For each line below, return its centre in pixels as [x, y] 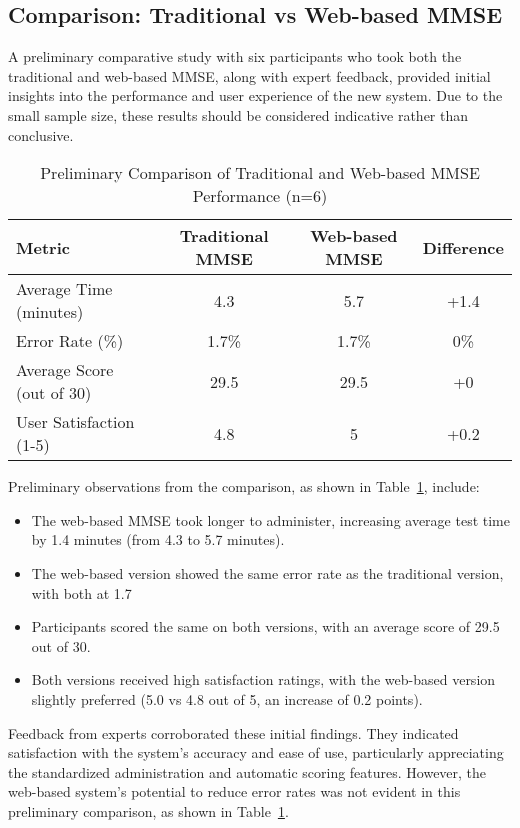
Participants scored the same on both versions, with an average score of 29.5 [265, 626]
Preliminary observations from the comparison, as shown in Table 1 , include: [244, 486]
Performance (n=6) [260, 196]
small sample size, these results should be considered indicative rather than [238, 114]
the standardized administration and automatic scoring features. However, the [247, 771]
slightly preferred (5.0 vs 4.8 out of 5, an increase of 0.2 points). [227, 698]
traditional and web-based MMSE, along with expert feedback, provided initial [249, 75]
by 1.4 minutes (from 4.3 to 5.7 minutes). [158, 539]
